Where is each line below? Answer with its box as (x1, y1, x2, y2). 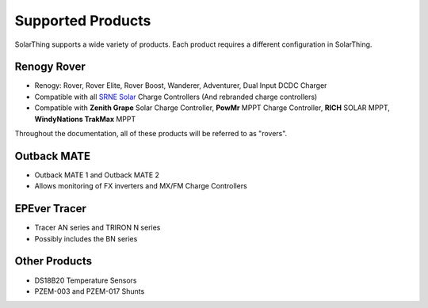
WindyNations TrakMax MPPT (34, 114, 136, 124)
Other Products (14, 254, 93, 268)
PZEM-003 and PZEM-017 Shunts (34, 286, 145, 296)
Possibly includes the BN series (34, 234, 138, 243)
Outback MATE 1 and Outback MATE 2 (34, 170, 160, 180)
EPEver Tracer (14, 202, 87, 215)
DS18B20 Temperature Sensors (34, 276, 138, 285)
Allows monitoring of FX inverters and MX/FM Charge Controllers (34, 181, 247, 191)
